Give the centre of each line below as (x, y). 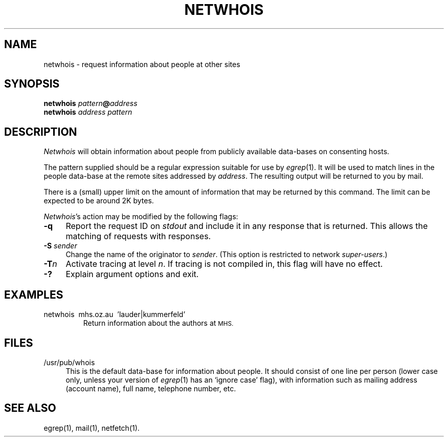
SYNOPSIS (32, 84)
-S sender (60, 246)
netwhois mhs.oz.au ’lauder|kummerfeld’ (115, 314)
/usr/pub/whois (69, 362)
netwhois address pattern (88, 112)
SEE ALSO (30, 408)
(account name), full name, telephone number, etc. (151, 388)
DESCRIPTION (41, 132)
